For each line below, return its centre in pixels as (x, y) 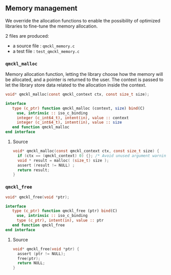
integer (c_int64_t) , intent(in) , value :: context (73, 118)
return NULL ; (31, 263)
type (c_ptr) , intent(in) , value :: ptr (60, 221)
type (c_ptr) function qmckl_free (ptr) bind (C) (65, 211)
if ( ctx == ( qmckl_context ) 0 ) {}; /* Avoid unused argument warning (93, 156)
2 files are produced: (27, 36)
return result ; (34, 170)
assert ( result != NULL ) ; (46, 165)
